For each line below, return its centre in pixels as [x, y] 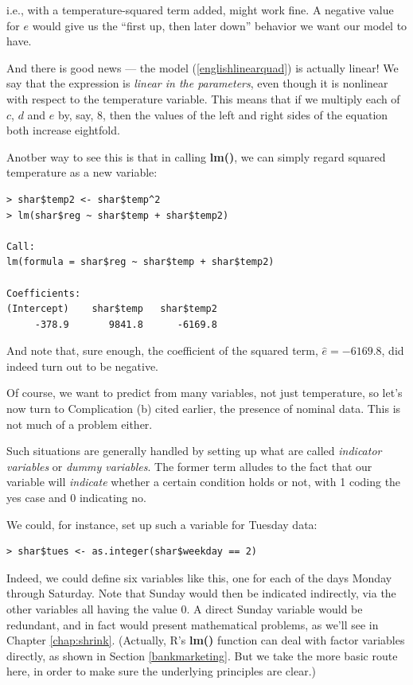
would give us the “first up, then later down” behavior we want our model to [220, 25]
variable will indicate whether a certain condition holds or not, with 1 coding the [204, 482]
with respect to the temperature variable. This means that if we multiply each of [203, 98]
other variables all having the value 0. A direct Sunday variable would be [185, 609]
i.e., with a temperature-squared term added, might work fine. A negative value [200, 10]
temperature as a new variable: [82, 172]
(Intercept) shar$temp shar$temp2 [112, 309]
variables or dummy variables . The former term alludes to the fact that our [189, 466]
